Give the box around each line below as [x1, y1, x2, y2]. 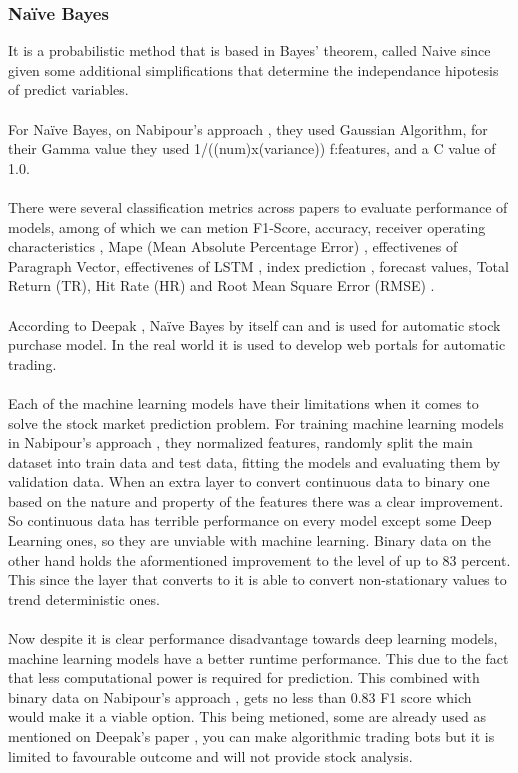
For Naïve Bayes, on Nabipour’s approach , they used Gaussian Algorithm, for [8, 118, 488, 139]
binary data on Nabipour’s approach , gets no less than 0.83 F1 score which [8, 686, 472, 707]
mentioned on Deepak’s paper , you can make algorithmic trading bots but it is [8, 726, 495, 746]
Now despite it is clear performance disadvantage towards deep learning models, [8, 628, 498, 649]
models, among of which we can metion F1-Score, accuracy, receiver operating [8, 216, 486, 237]
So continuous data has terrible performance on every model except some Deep [8, 510, 492, 531]
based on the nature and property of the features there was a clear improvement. [8, 490, 504, 511]
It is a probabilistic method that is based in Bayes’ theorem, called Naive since [8, 40, 491, 61]
